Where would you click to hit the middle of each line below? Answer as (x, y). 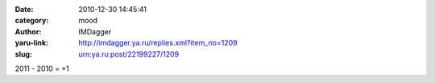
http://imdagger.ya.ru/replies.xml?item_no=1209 (158, 43)
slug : (23, 54)
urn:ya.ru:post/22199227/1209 (129, 54)
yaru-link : (31, 43)
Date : (24, 9)
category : (32, 21)
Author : (28, 31)
